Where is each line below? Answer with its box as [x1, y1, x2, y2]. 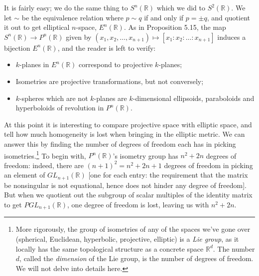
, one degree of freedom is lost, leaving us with [67, 199, 209, 210]
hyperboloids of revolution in [15, 102, 104, 113]
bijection [4, 42, 30, 53]
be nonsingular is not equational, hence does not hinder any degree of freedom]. [4, 180, 247, 190]
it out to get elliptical [4, 22, 70, 32]
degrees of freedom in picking [164, 160, 253, 170]
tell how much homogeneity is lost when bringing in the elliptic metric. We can [4, 129, 245, 139]
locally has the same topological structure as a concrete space [15, 243, 204, 254]
